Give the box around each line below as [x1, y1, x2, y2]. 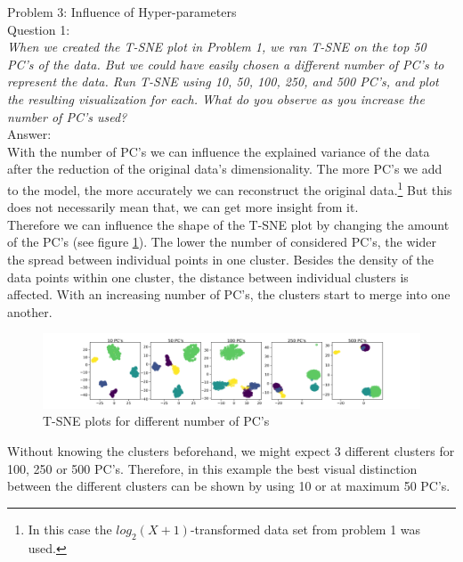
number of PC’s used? [7, 107, 127, 126]
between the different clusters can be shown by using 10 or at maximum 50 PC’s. [7, 476, 451, 495]
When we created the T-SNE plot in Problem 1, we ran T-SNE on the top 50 [7, 37, 426, 56]
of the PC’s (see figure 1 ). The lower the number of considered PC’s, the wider [7, 232, 436, 251]
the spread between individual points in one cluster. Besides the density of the [7, 249, 435, 268]
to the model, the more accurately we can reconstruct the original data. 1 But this [7, 177, 452, 199]
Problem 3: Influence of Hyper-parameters [7, 3, 237, 20]
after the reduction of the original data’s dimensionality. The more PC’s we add [7, 159, 443, 178]
